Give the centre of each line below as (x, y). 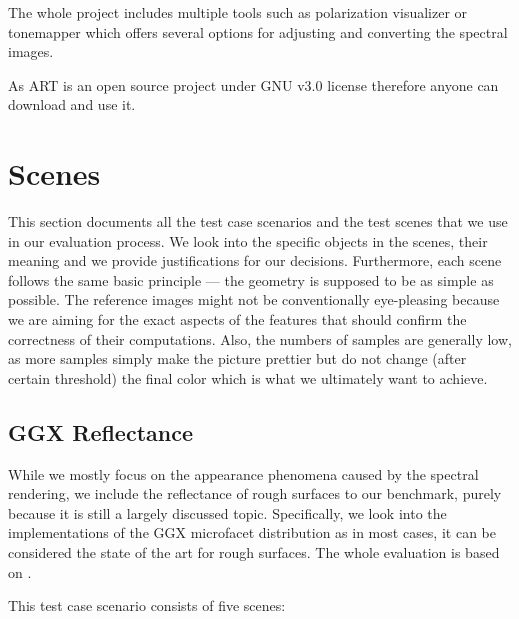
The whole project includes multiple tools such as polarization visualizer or (238, 12)
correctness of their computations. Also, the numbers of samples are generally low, (260, 338)
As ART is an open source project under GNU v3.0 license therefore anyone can (253, 84)
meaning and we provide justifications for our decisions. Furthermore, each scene (255, 260)
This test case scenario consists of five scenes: (147, 605)
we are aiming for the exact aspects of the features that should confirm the (237, 319)
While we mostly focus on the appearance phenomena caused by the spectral (243, 473)
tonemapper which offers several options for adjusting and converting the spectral (258, 31)
